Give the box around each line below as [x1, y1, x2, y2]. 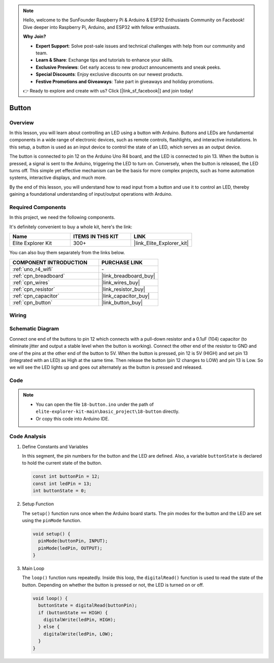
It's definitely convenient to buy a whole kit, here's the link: [9, 224, 132, 230]
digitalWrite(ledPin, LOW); [43, 631, 114, 637]
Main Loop [22, 565, 45, 571]
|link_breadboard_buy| [101, 272, 155, 279]
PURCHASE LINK [101, 259, 143, 266]
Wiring [9, 312, 27, 319]
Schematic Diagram [9, 325, 59, 333]
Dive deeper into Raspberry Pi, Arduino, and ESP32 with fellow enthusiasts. [23, 24, 181, 30]
